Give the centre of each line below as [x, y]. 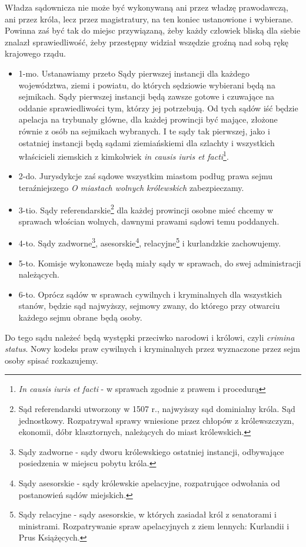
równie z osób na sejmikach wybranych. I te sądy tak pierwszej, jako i [144, 131]
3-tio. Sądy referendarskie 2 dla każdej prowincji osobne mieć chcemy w [146, 209]
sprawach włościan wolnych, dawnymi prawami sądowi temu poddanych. [149, 221]
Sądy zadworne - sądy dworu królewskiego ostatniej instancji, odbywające [151, 451]
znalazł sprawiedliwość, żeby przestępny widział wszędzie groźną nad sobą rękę [147, 42]
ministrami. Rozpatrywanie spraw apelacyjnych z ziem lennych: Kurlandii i [154, 525]
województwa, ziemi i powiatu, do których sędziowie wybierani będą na [147, 85]
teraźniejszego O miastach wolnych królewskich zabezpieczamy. [131, 187]
